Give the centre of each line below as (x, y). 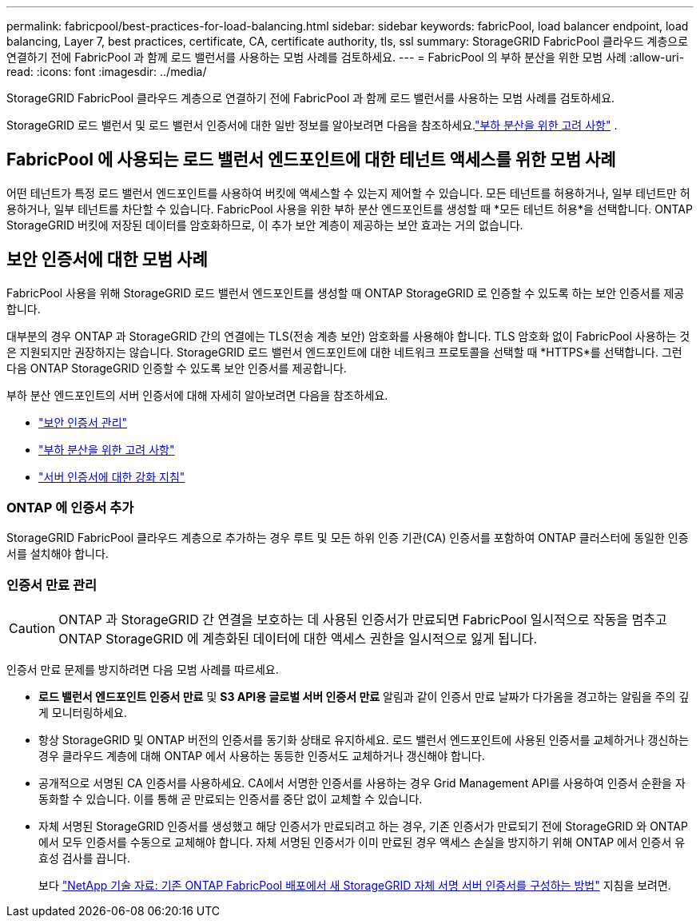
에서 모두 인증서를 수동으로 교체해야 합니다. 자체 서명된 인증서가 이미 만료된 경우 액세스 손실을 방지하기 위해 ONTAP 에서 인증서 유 (362, 842)
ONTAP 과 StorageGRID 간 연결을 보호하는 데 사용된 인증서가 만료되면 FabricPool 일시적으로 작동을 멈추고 (363, 620)
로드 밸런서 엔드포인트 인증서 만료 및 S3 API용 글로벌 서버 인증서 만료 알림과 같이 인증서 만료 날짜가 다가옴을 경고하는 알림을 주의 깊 (364, 697)
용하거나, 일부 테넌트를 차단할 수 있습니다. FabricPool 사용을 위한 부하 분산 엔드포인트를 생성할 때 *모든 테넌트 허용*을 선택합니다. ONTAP (350, 209)
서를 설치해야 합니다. (58, 554)
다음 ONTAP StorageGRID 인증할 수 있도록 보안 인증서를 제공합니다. (177, 368)
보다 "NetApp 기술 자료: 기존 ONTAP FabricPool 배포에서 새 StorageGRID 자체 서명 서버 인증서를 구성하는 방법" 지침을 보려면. (355, 886)
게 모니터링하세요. (83, 713)
